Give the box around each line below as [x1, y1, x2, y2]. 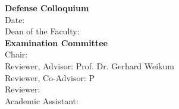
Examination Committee [5, 36, 108, 49]
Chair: [5, 48, 28, 60]
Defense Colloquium [5, 2, 89, 14]
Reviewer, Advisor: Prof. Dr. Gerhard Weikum [5, 59, 174, 72]
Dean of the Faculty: [5, 25, 80, 37]
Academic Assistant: [5, 94, 78, 107]
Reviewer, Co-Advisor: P [5, 71, 95, 84]
